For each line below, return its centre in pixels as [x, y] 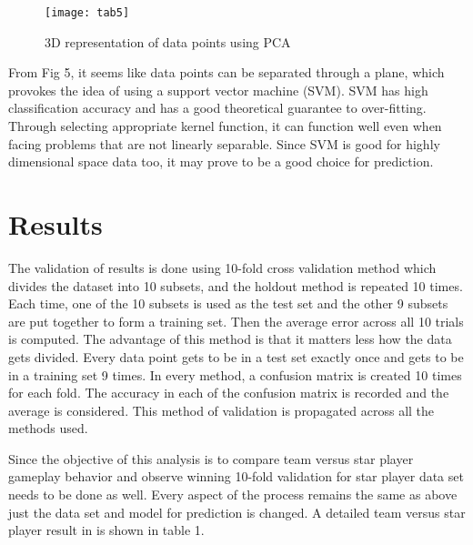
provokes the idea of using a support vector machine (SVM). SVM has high [218, 90]
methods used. [48, 428]
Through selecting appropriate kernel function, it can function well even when [225, 126]
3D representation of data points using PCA [168, 41]
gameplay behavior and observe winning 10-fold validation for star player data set [236, 476]
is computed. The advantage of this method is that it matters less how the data [230, 339]
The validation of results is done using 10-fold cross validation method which [222, 267]
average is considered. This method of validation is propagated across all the [221, 410]
